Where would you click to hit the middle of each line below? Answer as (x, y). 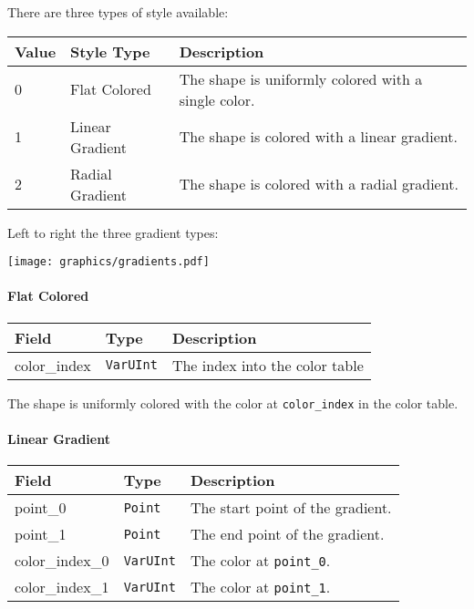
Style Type (110, 51)
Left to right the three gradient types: (113, 232)
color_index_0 (62, 561)
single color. (217, 99)
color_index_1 (62, 587)
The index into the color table (268, 365)
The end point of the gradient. (287, 534)
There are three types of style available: (118, 12)
